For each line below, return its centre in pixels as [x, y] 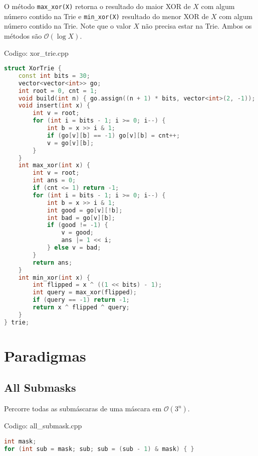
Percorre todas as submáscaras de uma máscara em [83, 409]
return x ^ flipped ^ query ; [81, 308]
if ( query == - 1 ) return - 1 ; [81, 300]
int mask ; [20, 441]
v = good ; [77, 233]
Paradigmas [45, 355]
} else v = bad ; [74, 248]
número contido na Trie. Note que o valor [68, 26]
